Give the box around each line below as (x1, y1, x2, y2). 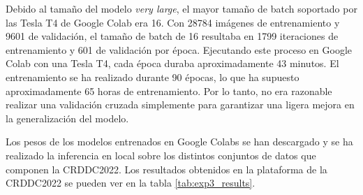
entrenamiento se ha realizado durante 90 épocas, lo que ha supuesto (6, 69, 299, 84)
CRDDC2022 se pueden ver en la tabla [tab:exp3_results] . (6, 175, 255, 190)
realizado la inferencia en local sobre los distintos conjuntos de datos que (6, 147, 316, 162)
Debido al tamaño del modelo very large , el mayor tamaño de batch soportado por (6, 1, 357, 15)
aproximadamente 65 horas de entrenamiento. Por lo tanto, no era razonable (6, 83, 332, 98)
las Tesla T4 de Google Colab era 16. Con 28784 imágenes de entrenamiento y (6, 15, 340, 29)
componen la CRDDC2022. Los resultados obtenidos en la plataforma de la (6, 161, 327, 176)
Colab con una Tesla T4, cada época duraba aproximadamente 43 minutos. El (6, 56, 339, 71)
